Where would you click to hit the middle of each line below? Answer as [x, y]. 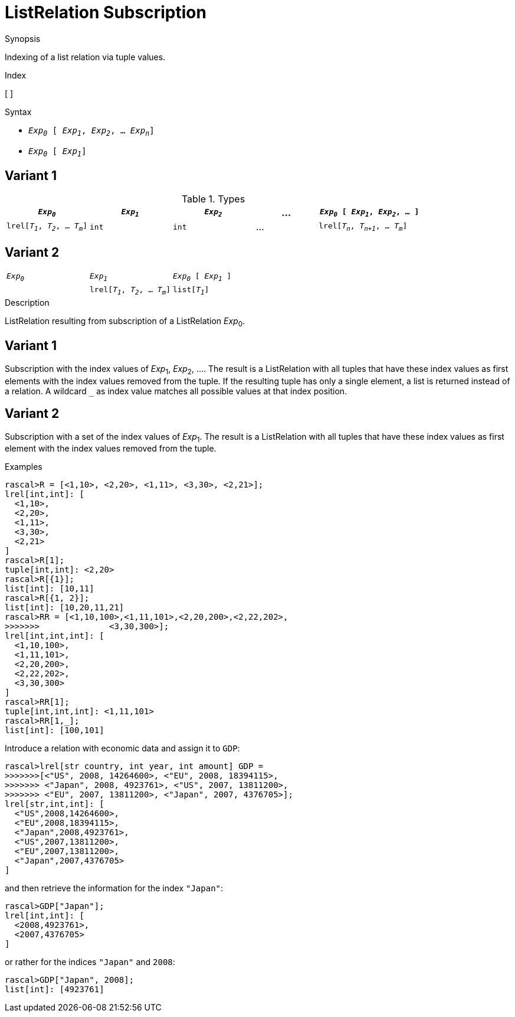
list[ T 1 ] [191, 290]
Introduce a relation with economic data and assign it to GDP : [122, 748]
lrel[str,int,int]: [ [55, 804]
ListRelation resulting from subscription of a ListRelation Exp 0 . [125, 322]
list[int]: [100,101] [55, 730]
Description [27, 303]
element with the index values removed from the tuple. [111, 449]
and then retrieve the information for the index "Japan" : [114, 888]
